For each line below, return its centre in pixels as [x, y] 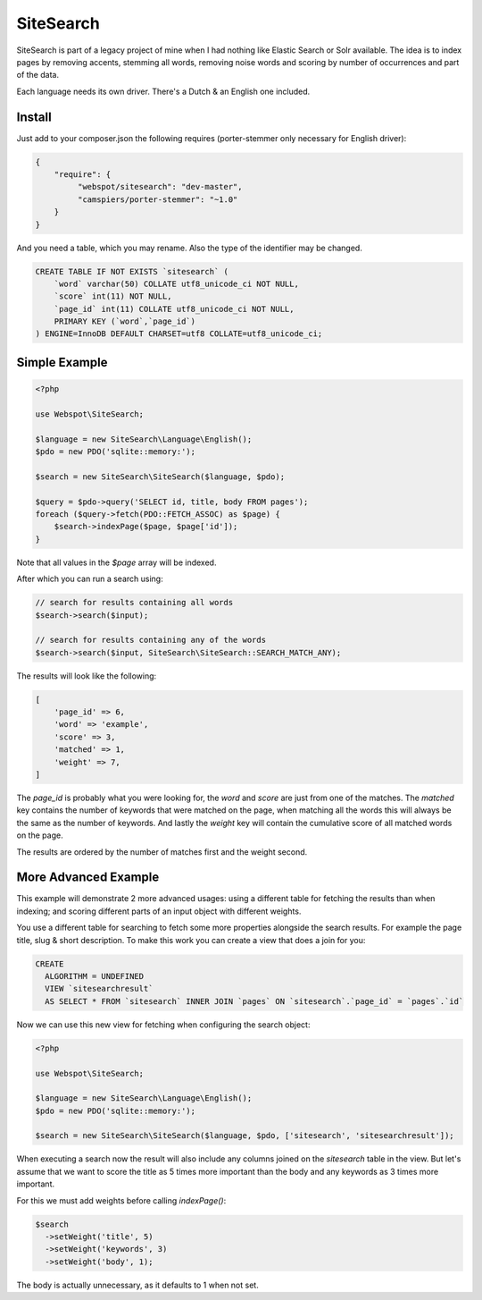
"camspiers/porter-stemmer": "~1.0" [158, 199]
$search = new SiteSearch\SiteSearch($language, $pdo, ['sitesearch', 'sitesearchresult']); [245, 1136]
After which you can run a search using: [90, 579]
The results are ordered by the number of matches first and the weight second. [162, 852]
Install [34, 117]
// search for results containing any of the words [151, 640]
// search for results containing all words [134, 603]
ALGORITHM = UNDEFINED [95, 976]
